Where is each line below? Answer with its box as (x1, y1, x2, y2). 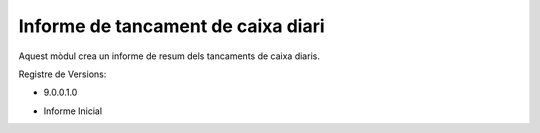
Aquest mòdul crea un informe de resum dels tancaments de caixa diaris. (18, 50, 320, 62)
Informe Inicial (43, 105, 103, 117)
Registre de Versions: (18, 68, 107, 80)
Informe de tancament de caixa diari (18, 15, 325, 37)
